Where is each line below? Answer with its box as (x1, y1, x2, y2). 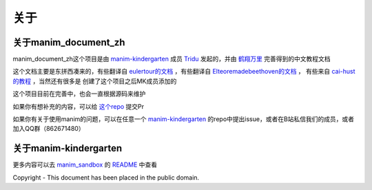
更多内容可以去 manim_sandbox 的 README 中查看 (12, 160, 158, 169)
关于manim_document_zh (12, 36, 125, 48)
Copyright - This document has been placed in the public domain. (12, 173, 200, 182)
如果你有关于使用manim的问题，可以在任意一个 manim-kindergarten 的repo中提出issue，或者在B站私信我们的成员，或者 (12, 115, 355, 123)
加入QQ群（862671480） (12, 125, 85, 133)
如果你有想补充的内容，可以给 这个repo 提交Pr (12, 102, 145, 110)
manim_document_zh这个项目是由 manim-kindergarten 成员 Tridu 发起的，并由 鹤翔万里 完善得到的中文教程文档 (12, 55, 331, 63)
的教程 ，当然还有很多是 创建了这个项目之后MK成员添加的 (12, 76, 177, 85)
